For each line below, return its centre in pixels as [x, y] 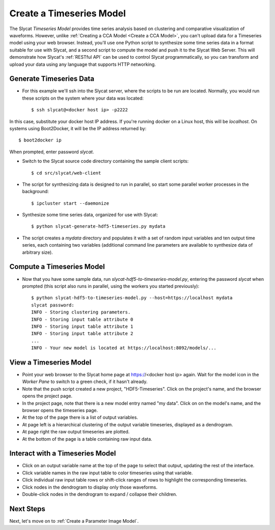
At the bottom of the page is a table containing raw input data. [87, 439]
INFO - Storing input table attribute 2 [82, 334]
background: [36, 191]
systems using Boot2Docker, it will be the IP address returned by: [78, 128]
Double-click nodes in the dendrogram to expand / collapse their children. [100, 494]
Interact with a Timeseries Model [63, 454]
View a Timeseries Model [50, 362]
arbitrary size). [37, 252]
